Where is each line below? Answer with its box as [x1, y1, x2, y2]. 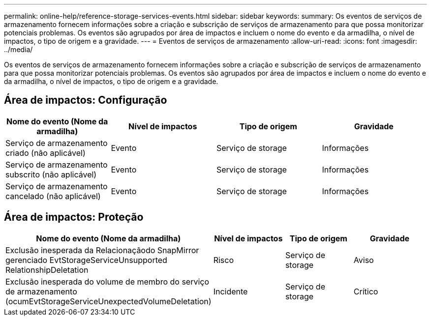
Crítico [353, 286, 378, 296]
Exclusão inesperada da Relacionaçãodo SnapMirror [5, 245, 199, 255]
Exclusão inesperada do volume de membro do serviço [5, 276, 210, 287]
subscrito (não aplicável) [5, 169, 97, 179]
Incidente [213, 286, 248, 296]
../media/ [4, 45, 33, 54]
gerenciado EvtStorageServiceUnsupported [5, 255, 167, 265]
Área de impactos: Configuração [4, 94, 167, 107]
